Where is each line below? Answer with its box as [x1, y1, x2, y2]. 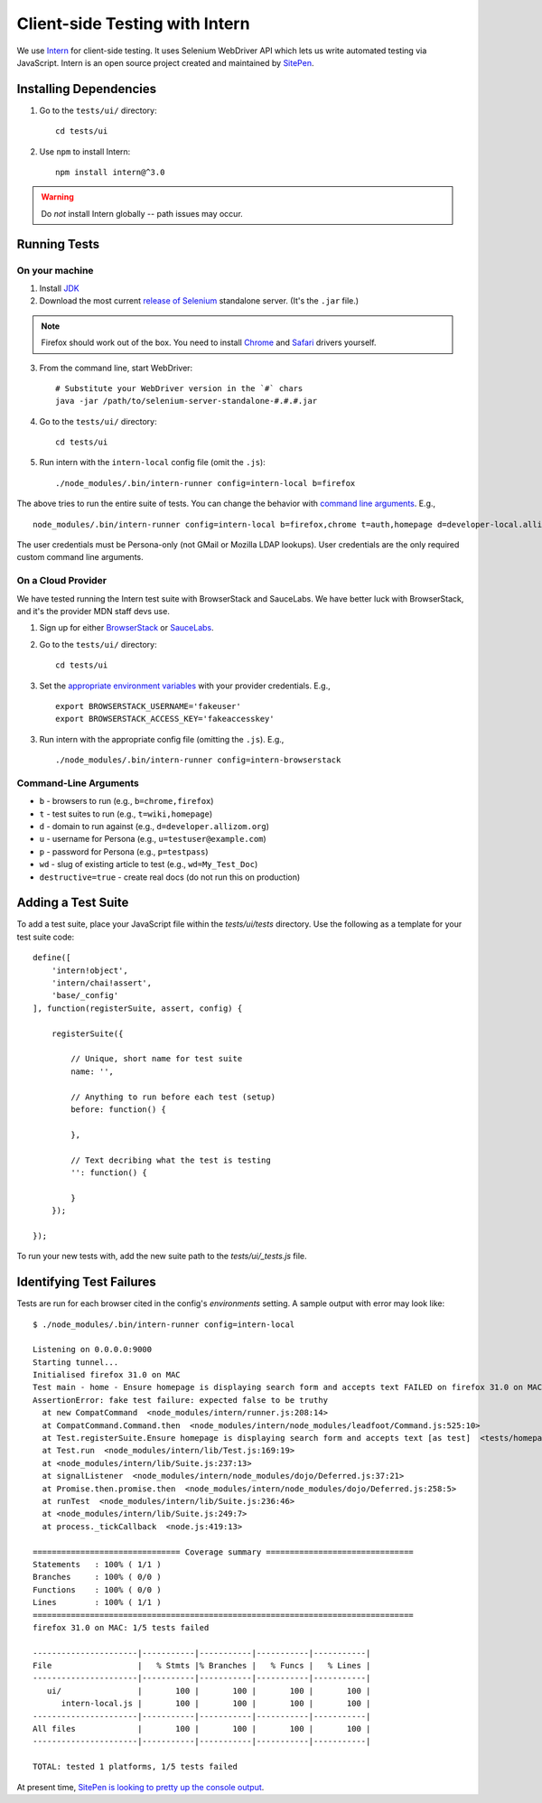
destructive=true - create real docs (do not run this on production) [39, 872, 301, 883]
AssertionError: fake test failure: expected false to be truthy [33, 1395, 329, 1405]
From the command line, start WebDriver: [39, 362, 193, 373]
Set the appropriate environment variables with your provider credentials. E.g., [39, 680, 331, 691]
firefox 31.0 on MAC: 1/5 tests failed [33, 1622, 210, 1632]
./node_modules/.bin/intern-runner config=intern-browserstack [55, 755, 341, 765]
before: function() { [70, 1104, 167, 1115]
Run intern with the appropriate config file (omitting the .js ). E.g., [39, 733, 285, 744]
